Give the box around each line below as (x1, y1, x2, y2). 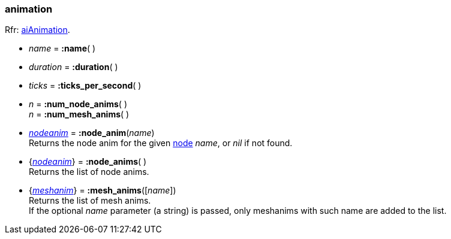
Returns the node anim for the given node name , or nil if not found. (29, 138, 293, 149)
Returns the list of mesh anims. (29, 195, 151, 206)
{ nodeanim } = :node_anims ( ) (29, 156, 147, 167)
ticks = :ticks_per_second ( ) (29, 80, 142, 91)
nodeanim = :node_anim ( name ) (29, 128, 155, 138)
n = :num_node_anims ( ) (29, 99, 127, 110)
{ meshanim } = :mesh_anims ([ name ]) (29, 185, 176, 196)
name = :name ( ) (29, 43, 96, 54)
